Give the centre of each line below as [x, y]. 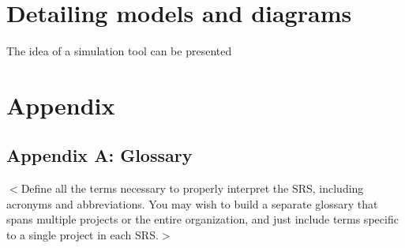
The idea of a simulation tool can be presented [119, 51]
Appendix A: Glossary [99, 155]
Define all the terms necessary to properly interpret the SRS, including [192, 188]
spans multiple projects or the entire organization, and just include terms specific [202, 219]
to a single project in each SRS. [82, 235]
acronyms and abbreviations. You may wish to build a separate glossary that [192, 203]
